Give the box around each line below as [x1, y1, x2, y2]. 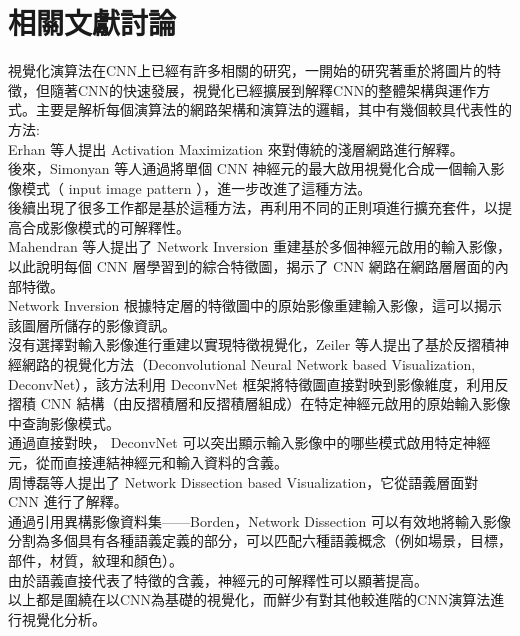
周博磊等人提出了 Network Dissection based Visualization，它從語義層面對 [8, 471, 479, 492]
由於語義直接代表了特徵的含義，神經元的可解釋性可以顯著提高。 [8, 569, 428, 590]
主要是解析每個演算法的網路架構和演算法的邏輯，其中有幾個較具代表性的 [35, 99, 512, 120]
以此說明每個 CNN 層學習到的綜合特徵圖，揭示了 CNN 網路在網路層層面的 [8, 256, 495, 277]
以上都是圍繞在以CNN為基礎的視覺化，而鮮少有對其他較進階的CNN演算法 [8, 589, 491, 610]
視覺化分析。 [21, 608, 106, 629]
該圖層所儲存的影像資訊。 [8, 314, 176, 335]
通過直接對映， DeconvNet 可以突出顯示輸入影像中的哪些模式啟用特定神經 [8, 432, 491, 453]
